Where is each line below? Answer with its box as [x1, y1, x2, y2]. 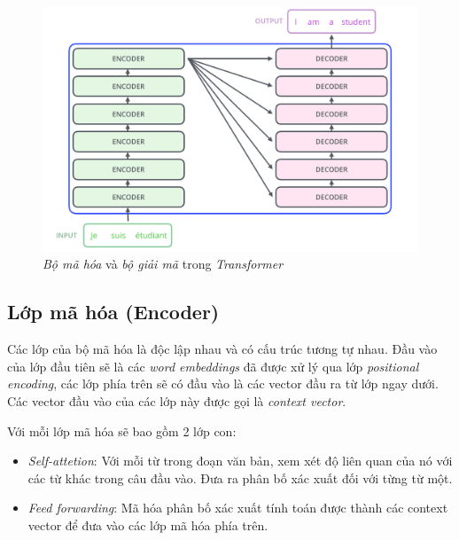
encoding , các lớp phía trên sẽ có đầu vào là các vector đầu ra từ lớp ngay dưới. [7, 374, 439, 393]
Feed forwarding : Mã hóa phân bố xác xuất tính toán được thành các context [27, 498, 448, 517]
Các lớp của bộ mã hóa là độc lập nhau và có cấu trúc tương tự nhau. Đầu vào [7, 340, 438, 358]
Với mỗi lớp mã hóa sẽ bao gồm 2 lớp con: [7, 421, 237, 440]
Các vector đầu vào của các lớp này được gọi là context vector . [7, 391, 346, 410]
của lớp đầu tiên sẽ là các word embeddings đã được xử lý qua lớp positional [7, 356, 419, 375]
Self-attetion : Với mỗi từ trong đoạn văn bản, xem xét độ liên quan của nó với [27, 451, 453, 470]
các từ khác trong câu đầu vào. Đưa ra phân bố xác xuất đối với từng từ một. [27, 468, 453, 487]
